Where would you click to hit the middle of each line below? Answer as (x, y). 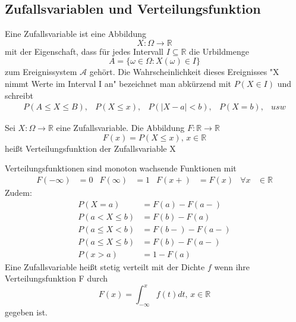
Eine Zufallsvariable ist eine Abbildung (76, 34)
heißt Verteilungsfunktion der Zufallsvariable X (90, 148)
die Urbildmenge (219, 51)
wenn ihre (232, 266)
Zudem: (18, 193)
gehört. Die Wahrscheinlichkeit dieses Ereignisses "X (184, 72)
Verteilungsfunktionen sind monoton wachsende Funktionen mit (121, 168)
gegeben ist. (26, 312)
